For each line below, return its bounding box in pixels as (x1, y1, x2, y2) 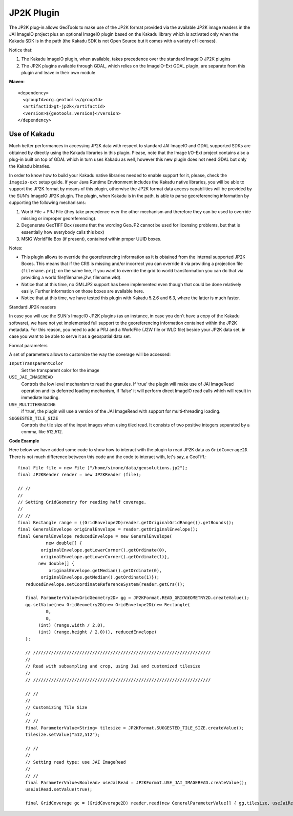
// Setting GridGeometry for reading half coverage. (18, 499, 146, 505)
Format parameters (9, 342, 48, 348)
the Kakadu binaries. (9, 163, 51, 169)
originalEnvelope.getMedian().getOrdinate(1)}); (41, 574, 160, 580)
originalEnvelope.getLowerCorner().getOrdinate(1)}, (41, 554, 170, 560)
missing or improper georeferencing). (21, 216, 97, 221)
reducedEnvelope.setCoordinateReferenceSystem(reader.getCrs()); (25, 581, 185, 587)
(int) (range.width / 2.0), (38, 622, 105, 628)
